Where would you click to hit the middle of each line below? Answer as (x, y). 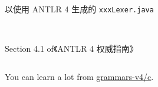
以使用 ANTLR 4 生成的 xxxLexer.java (79, 9)
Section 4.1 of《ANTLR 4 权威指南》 (71, 48)
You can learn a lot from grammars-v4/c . (79, 76)
